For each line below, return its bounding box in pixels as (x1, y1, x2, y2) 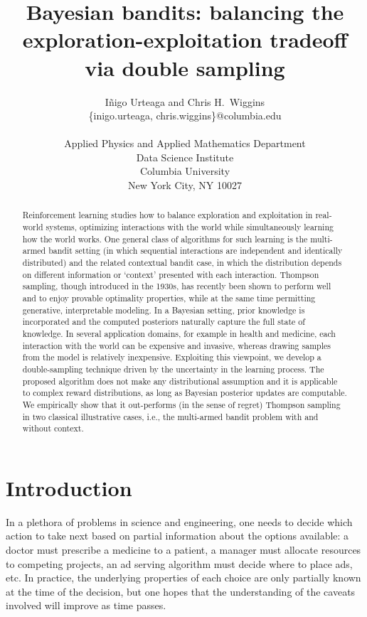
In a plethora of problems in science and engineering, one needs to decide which (6, 514, 353, 529)
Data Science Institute (136, 149, 234, 164)
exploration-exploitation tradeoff (22, 25, 348, 54)
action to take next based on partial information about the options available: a (6, 528, 349, 543)
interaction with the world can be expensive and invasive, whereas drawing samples (22, 339, 331, 351)
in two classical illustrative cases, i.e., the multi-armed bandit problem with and (22, 410, 319, 422)
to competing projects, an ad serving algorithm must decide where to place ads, (6, 556, 353, 571)
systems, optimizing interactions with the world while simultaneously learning (46, 221, 334, 233)
